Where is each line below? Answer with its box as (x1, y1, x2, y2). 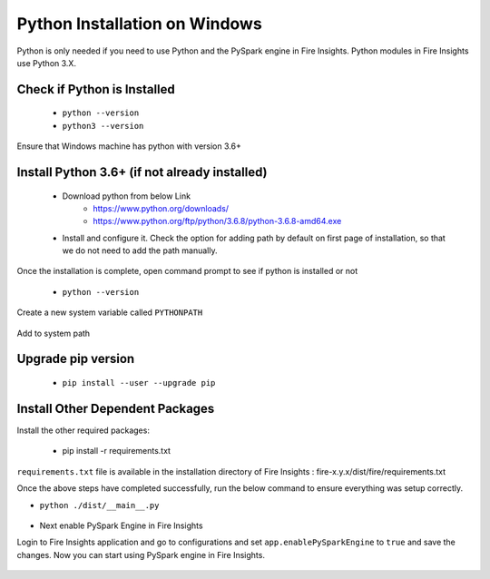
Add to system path (16, 328, 91, 339)
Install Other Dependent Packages (16, 400, 215, 417)
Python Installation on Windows (16, 14, 262, 34)
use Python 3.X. (16, 57, 77, 68)
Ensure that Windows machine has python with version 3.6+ (16, 141, 242, 152)
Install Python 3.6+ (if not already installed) (16, 164, 268, 180)
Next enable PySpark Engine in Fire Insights (39, 520, 203, 531)
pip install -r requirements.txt (62, 446, 171, 456)
